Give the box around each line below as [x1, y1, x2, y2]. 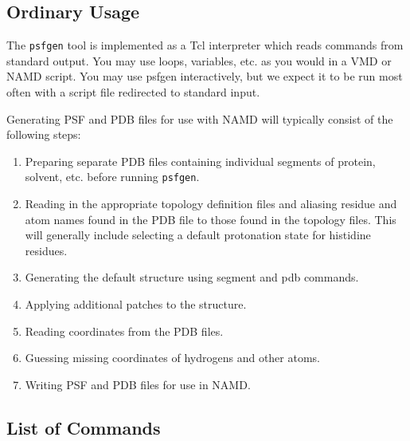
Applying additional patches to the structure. [25, 296, 247, 313]
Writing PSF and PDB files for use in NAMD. [25, 376, 251, 392]
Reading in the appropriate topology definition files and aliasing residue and [25, 195, 397, 212]
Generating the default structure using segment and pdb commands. [25, 269, 359, 285]
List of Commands [6, 415, 161, 439]
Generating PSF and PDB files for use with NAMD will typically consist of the [6, 110, 393, 127]
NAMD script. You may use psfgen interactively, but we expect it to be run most [6, 68, 403, 85]
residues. [25, 242, 68, 258]
